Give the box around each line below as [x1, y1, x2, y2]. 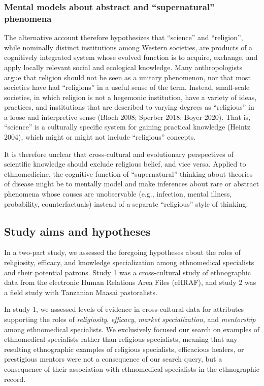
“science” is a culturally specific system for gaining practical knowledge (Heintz [4, 121, 251, 132]
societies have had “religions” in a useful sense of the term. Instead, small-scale [4, 82, 250, 92]
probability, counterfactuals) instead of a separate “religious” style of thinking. [4, 198, 248, 209]
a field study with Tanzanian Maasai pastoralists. [4, 286, 157, 297]
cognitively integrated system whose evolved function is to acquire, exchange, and [4, 52, 258, 62]
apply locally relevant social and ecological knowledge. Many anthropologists [4, 61, 242, 72]
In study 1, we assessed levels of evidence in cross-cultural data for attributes [4, 304, 244, 314]
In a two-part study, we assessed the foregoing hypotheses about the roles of [4, 247, 241, 258]
